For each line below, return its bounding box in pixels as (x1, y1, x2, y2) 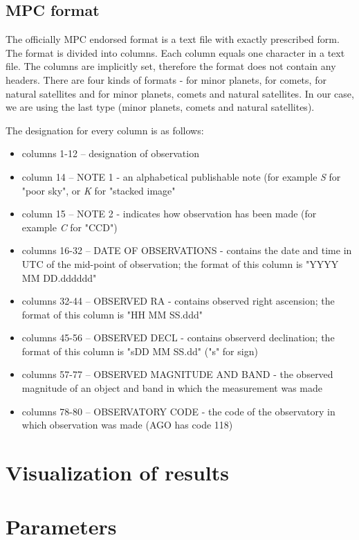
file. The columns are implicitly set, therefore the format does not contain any (6, 59, 336, 73)
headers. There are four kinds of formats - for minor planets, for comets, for (6, 72, 326, 87)
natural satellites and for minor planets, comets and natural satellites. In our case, (6, 86, 354, 100)
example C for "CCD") (21, 219, 118, 234)
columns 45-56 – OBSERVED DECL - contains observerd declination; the (21, 330, 335, 345)
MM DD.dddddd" (21, 270, 97, 285)
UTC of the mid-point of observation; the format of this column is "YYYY (21, 256, 339, 271)
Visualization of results (6, 458, 229, 487)
